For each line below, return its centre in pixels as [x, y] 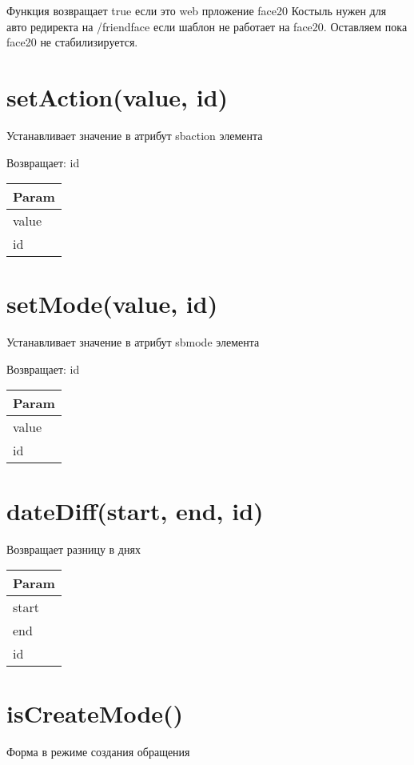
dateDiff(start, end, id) [135, 510]
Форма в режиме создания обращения [98, 752]
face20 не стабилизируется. [72, 42]
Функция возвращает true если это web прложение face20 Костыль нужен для [197, 10]
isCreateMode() [95, 713]
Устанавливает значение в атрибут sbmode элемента [133, 342]
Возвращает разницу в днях [74, 549]
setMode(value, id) [112, 304]
